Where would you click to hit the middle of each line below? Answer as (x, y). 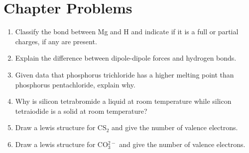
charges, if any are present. (56, 41)
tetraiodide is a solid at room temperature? (81, 111)
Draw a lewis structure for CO (62, 144)
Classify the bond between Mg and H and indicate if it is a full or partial (127, 32)
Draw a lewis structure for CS (61, 127)
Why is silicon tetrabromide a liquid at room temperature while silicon (123, 101)
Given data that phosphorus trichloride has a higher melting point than (124, 74)
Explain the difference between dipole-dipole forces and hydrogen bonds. (126, 58)
